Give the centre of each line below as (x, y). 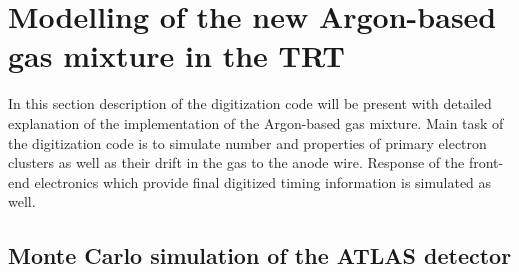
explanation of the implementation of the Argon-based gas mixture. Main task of (256, 122)
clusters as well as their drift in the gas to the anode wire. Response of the (236, 162)
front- (486, 162)
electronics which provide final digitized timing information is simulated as (263, 181)
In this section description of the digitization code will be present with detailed (250, 103)
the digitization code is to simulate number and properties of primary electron (247, 142)
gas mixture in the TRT (176, 55)
